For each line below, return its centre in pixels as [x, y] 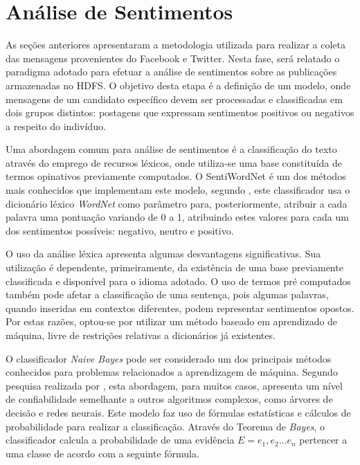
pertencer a [323, 440]
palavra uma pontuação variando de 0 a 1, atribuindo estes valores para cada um [177, 217]
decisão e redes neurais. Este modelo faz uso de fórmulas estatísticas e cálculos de [178, 412]
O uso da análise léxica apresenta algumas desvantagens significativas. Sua [163, 254]
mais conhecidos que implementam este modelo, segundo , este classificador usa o [178, 190]
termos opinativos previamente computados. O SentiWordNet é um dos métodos [176, 176]
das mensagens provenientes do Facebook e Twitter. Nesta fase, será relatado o [173, 58]
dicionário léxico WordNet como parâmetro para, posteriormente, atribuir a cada [177, 203]
